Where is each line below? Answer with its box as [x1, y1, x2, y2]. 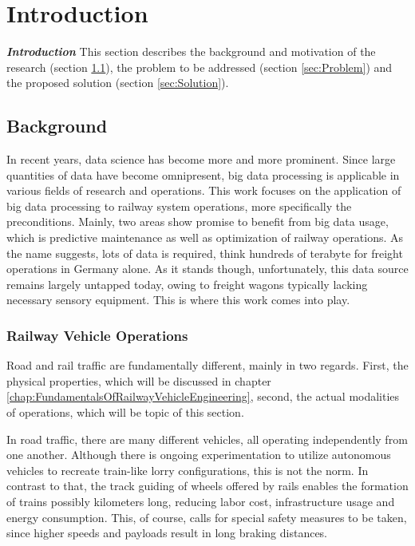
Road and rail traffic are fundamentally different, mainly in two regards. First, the [6, 357, 409, 374]
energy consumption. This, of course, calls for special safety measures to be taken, [6, 508, 407, 525]
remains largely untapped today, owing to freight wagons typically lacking [6, 275, 368, 292]
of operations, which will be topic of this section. [6, 404, 244, 421]
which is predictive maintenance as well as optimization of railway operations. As [6, 229, 404, 246]
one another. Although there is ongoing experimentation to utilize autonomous [6, 446, 391, 463]
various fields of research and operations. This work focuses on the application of [6, 182, 401, 199]
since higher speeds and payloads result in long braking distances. [6, 524, 328, 541]
